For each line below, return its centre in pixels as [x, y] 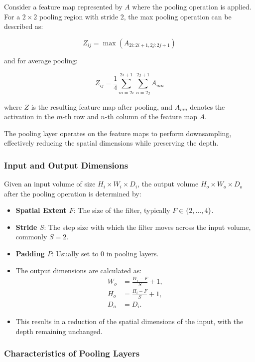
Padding [30, 254]
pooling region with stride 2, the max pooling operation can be [135, 16]
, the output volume [168, 184]
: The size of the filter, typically [122, 210]
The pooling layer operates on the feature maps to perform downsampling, [118, 133]
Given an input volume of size [50, 184]
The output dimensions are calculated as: [79, 270]
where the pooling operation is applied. [192, 6]
